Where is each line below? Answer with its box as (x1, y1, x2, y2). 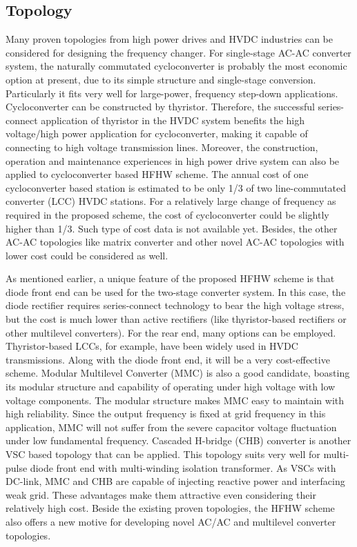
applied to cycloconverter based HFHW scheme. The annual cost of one (6, 167, 309, 181)
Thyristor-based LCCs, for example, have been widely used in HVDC (6, 339, 298, 353)
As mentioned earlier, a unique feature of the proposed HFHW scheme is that (6, 271, 335, 286)
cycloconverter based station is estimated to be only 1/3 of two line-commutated (6, 180, 347, 195)
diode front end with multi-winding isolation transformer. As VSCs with (30, 460, 336, 475)
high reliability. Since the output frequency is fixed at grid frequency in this (6, 406, 326, 421)
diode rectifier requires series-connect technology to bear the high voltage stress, (6, 298, 345, 312)
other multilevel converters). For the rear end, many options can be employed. (6, 325, 336, 339)
